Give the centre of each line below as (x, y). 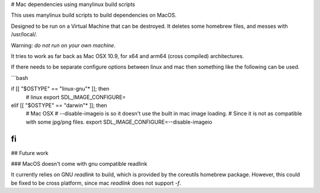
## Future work (30, 153)
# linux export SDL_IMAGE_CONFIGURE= (76, 97)
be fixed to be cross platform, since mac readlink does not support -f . (96, 183)
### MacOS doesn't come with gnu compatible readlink (79, 163)
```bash (20, 78)
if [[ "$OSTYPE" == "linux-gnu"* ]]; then (60, 89)
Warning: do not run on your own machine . (63, 45)
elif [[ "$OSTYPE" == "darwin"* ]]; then (59, 105)
